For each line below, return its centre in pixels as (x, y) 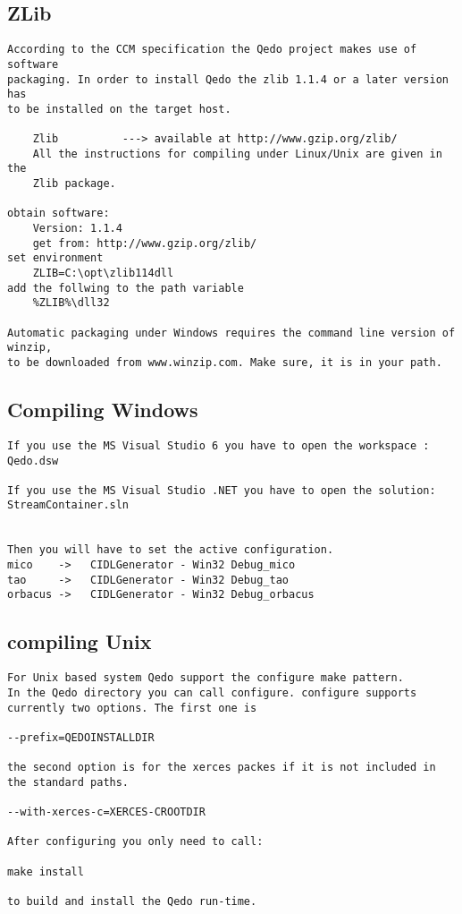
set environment (55, 258)
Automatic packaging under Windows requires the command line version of (231, 333)
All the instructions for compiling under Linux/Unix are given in (237, 154)
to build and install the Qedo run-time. (132, 902)
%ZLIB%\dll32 (71, 303)
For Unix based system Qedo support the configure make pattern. (206, 678)
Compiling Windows (103, 410)
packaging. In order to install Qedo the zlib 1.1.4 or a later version (228, 79)
